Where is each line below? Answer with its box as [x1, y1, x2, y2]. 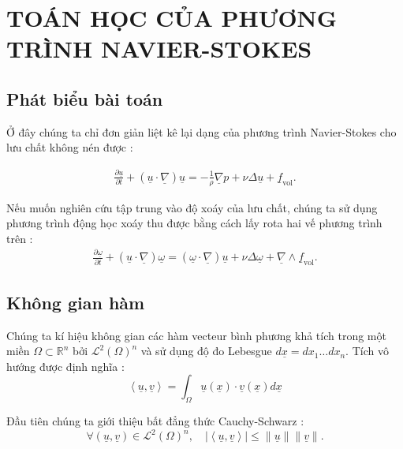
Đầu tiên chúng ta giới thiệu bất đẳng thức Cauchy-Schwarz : [6, 413, 304, 429]
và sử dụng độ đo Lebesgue [140, 342, 272, 359]
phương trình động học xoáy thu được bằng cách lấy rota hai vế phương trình [6, 215, 382, 231]
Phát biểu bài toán [6, 86, 163, 110]
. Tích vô [345, 342, 389, 359]
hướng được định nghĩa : [6, 357, 125, 374]
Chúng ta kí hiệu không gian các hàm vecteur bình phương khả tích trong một [6, 327, 386, 343]
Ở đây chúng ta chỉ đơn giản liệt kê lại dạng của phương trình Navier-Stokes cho [6, 123, 397, 140]
